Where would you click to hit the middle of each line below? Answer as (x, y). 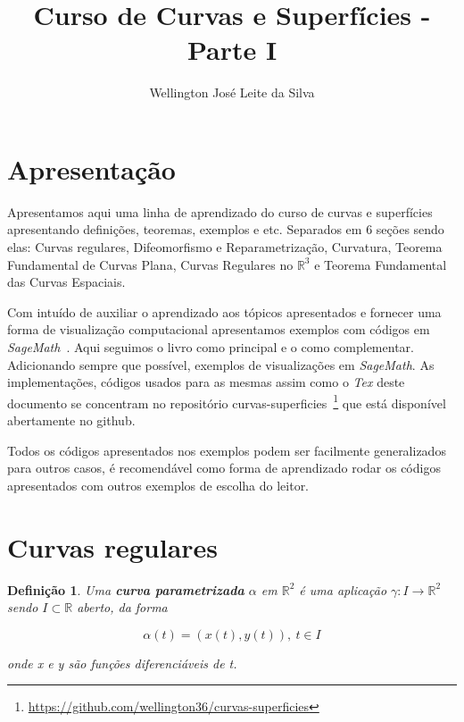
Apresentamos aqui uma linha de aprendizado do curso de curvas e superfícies (220, 211)
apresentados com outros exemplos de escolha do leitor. (158, 485)
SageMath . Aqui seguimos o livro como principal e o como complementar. (211, 347)
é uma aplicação (343, 589)
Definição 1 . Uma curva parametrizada (126, 589)
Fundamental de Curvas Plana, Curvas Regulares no (150, 264)
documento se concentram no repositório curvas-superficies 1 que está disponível (227, 401)
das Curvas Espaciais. (66, 282)
